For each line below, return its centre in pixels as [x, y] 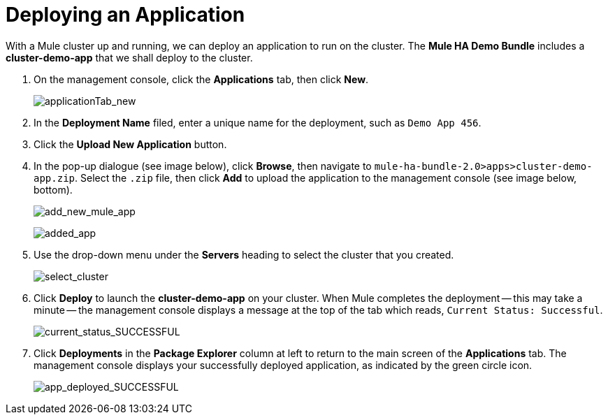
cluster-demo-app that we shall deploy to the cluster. [129, 57]
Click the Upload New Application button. [130, 144]
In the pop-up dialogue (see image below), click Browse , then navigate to [203, 166]
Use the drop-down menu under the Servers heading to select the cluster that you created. [244, 254]
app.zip [55, 178]
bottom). [53, 189]
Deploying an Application [125, 15]
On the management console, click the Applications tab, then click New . [201, 79]
